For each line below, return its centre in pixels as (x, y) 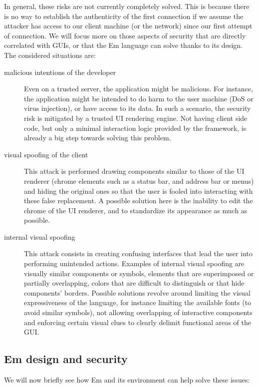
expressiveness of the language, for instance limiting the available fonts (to (138, 302)
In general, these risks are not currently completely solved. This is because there (127, 6)
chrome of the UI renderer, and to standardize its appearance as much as (136, 210)
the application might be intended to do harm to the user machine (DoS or (139, 98)
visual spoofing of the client (46, 154)
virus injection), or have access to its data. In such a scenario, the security (137, 108)
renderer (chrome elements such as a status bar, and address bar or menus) (139, 181)
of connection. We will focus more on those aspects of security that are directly (125, 35)
